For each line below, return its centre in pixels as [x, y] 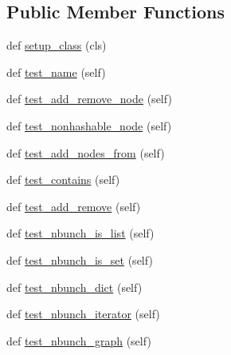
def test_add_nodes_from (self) [86, 152]
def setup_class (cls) [57, 45]
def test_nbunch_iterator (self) [83, 314]
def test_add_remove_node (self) [89, 99]
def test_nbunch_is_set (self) [80, 259]
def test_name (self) [56, 72]
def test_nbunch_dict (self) [74, 287]
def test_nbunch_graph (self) [79, 340]
